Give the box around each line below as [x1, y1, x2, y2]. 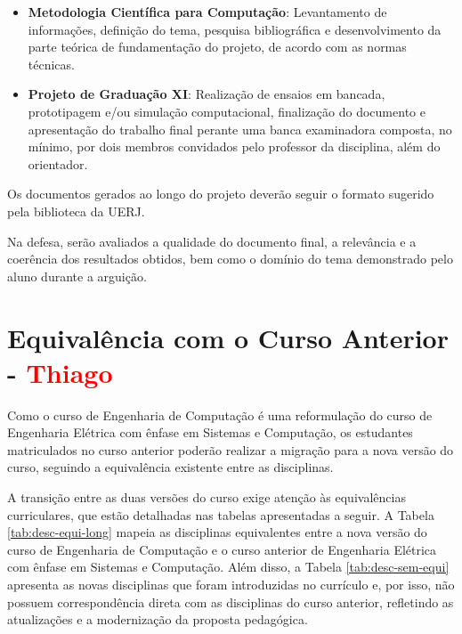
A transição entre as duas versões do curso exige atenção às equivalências [7, 488, 406, 506]
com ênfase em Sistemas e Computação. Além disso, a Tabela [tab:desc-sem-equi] [7, 557, 450, 576]
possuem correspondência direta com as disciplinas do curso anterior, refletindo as [7, 592, 454, 611]
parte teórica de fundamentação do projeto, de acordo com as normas [28, 37, 407, 56]
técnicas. [28, 54, 75, 73]
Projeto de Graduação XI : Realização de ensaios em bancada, [28, 85, 385, 103]
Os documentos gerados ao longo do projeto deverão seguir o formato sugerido [7, 184, 434, 203]
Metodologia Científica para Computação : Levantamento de [28, 3, 387, 20]
